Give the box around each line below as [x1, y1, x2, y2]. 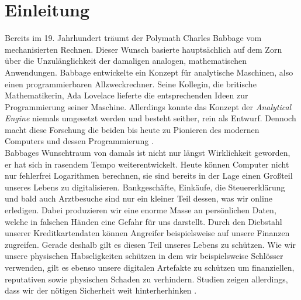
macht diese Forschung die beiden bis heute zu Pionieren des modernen [5, 123, 260, 135]
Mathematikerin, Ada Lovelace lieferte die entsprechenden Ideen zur [5, 89, 248, 101]
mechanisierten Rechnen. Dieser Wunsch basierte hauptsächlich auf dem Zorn [5, 43, 282, 55]
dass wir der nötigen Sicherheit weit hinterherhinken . [5, 284, 197, 296]
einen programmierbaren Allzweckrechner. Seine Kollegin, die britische [5, 77, 257, 90]
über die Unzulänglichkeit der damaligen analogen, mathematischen [5, 54, 247, 67]
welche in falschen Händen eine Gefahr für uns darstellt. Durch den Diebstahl [5, 215, 282, 227]
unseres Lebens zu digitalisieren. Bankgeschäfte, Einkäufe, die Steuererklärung [5, 180, 285, 193]
